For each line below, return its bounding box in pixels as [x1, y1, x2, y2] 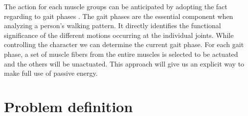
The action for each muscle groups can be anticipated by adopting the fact [4, 1, 227, 11]
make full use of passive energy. [4, 68, 98, 78]
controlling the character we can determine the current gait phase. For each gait [4, 39, 244, 50]
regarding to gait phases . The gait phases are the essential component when [4, 11, 233, 21]
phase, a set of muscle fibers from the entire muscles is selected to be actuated [4, 49, 238, 59]
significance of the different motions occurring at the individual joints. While [4, 30, 234, 40]
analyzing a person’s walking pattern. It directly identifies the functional [4, 20, 221, 31]
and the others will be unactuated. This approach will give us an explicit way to [4, 58, 245, 68]
